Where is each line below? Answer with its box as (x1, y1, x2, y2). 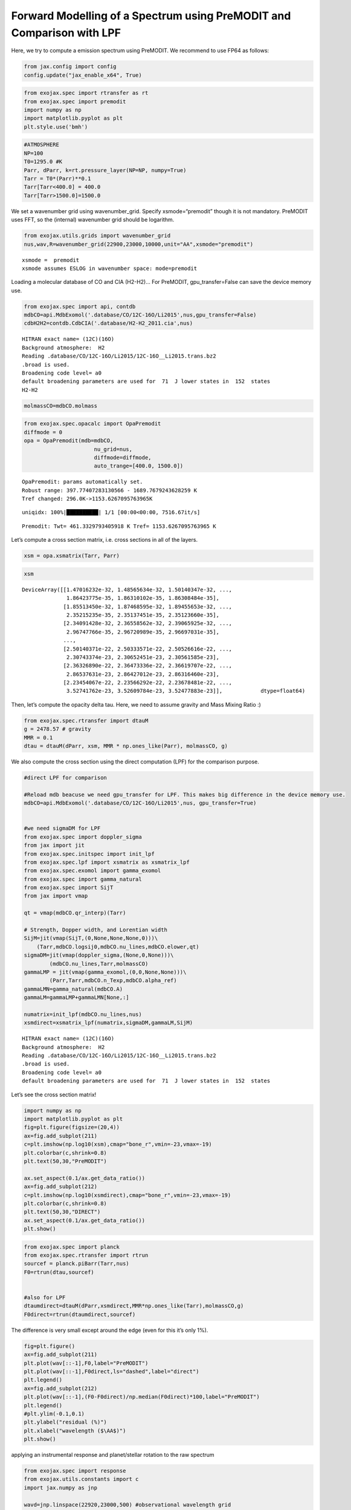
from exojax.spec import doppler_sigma (24, 834, 142, 840)
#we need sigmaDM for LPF (24, 825, 101, 832)
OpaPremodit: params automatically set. (22, 478, 143, 486)
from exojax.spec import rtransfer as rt (24, 89, 149, 97)
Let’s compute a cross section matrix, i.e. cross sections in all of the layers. (11, 536, 198, 544)
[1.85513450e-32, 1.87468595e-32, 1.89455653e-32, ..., (63, 603, 233, 610)
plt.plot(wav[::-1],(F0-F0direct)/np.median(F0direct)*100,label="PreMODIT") (24, 1393, 260, 1401)
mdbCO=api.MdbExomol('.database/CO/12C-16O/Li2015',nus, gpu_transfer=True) (24, 800, 257, 806)
